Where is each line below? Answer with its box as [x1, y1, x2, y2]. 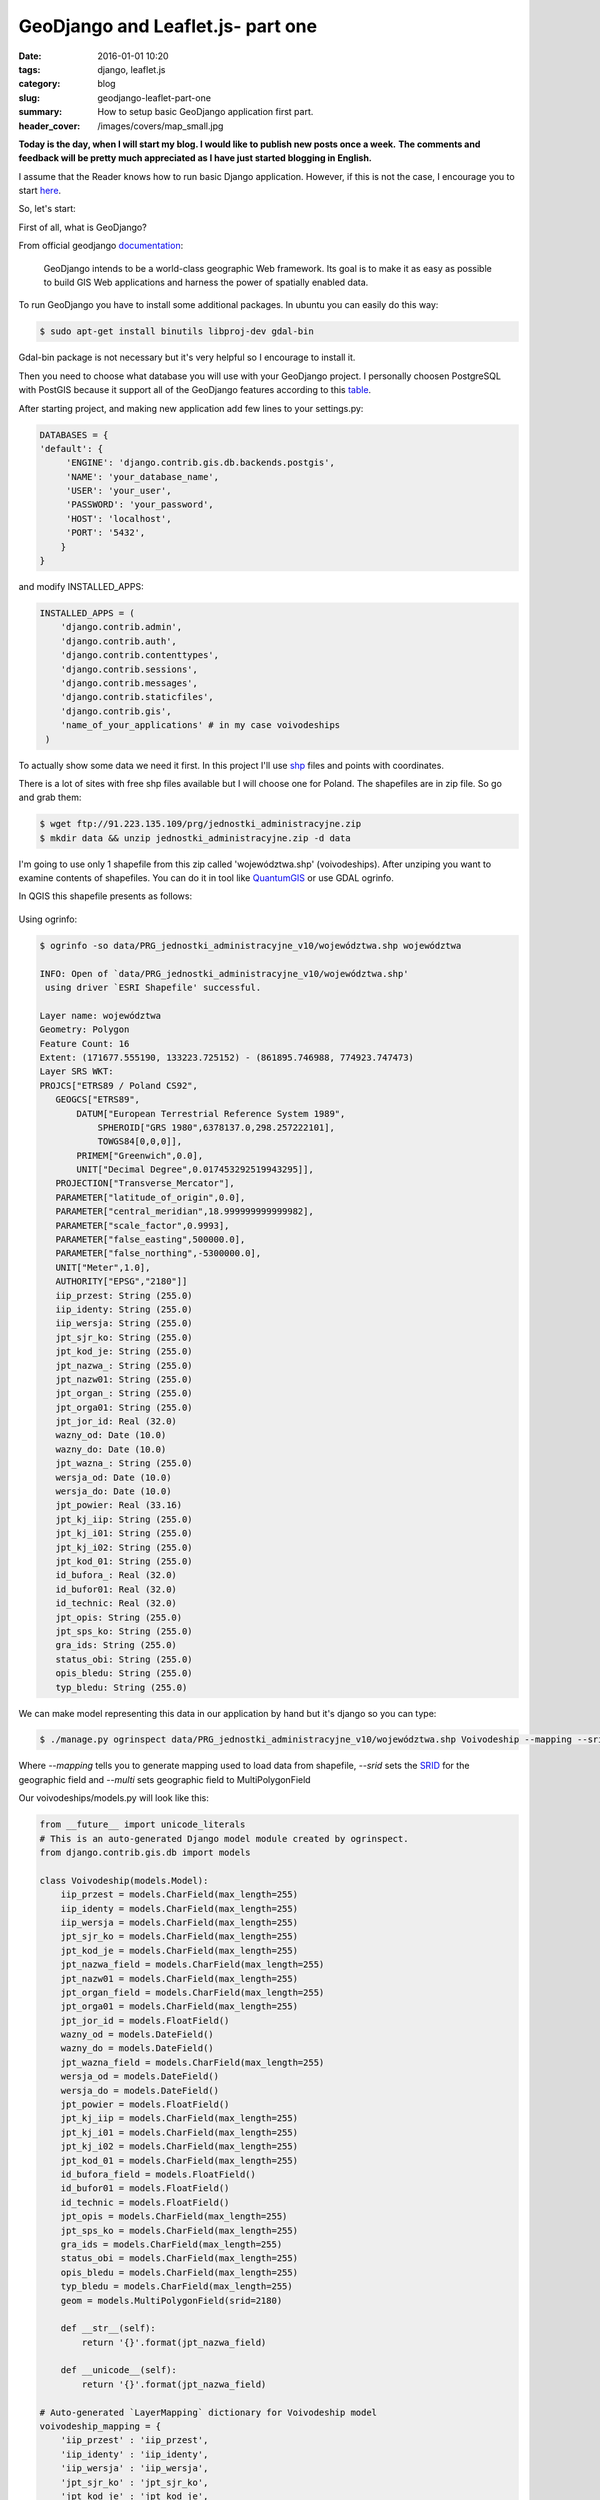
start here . [18, 185, 62, 197]
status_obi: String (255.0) [55, 1653, 194, 1665]
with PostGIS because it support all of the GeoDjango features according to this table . [18, 384, 372, 396]
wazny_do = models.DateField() [60, 2043, 214, 2054]
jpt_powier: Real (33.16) [55, 1500, 183, 1511]
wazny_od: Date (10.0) [55, 1430, 167, 1441]
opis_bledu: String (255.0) [55, 1668, 194, 1679]
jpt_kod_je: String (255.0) [55, 1346, 194, 1357]
